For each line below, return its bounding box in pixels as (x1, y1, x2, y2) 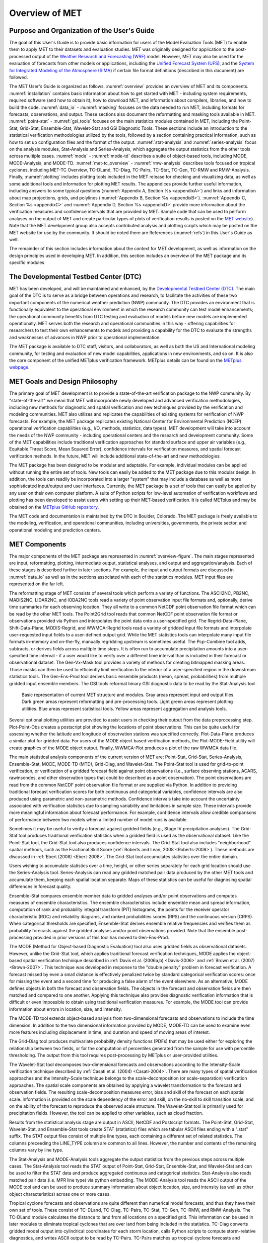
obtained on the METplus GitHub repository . (9, 504, 99, 510)
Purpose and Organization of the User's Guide (9, 26, 155, 35)
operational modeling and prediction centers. (9, 527, 101, 533)
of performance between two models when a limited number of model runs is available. (9, 816, 188, 822)
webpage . (9, 364, 30, 370)
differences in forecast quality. (9, 884, 71, 889)
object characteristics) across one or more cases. (9, 1191, 111, 1197)
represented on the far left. (9, 581, 65, 587)
